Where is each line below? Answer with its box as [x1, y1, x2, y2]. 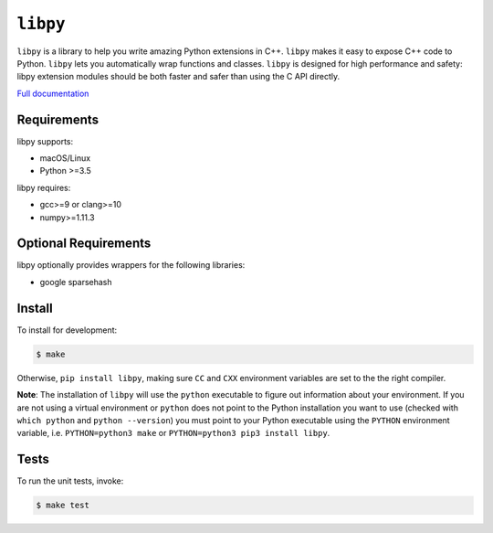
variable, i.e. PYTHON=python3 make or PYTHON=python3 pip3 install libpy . [16, 428, 330, 439]
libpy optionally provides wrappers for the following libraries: [16, 260, 246, 271]
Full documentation [16, 88, 89, 99]
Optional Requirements [16, 236, 152, 251]
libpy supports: [16, 135, 74, 146]
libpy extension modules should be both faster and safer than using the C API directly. [16, 71, 341, 82]
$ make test [36, 500, 90, 511]
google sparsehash [39, 276, 113, 287]
